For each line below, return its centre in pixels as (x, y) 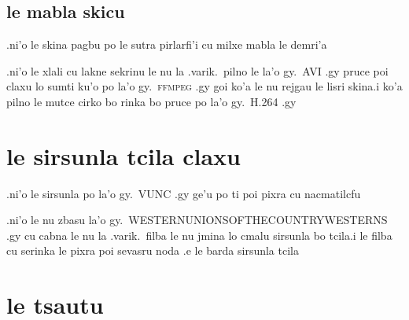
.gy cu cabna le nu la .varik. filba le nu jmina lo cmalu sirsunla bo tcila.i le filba (199, 235)
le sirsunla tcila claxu (123, 155)
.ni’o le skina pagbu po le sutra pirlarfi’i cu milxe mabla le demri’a (167, 44)
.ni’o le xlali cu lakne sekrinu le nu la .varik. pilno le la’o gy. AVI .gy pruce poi (197, 70)
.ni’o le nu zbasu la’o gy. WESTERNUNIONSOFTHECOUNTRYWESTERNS (197, 220)
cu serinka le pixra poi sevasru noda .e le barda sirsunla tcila (153, 250)
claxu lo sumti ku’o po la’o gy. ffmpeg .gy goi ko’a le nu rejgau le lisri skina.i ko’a (204, 86)
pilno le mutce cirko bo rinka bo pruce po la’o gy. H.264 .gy (151, 101)
